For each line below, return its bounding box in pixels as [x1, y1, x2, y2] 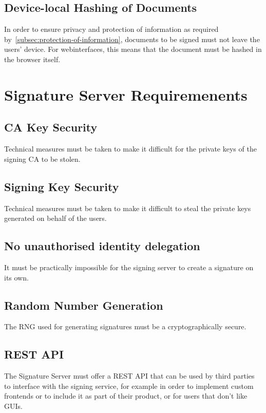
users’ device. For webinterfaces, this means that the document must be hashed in [4, 44, 262, 54]
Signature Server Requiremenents [4, 84, 248, 105]
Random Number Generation [4, 297, 163, 313]
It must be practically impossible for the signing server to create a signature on [4, 261, 254, 272]
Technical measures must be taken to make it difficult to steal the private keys [4, 202, 251, 213]
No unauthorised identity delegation [4, 238, 200, 254]
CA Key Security [4, 119, 98, 135]
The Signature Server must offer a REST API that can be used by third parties [4, 370, 255, 381]
